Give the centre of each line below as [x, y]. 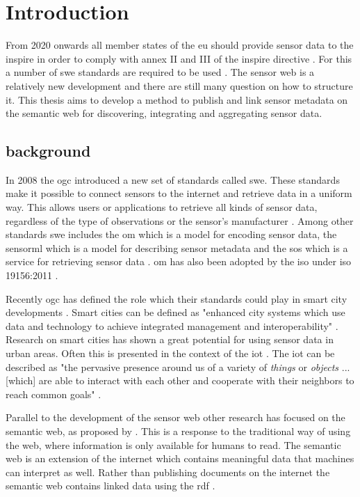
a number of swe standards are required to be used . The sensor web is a [160, 72]
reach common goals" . [54, 394]
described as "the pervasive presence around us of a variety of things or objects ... [178, 366]
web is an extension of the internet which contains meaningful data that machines [180, 458]
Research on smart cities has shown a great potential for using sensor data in [170, 339]
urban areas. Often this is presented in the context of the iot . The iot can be [170, 353]
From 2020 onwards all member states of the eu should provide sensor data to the [180, 45]
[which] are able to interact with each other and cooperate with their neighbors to [180, 380]
